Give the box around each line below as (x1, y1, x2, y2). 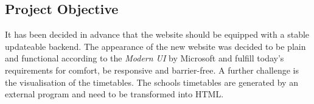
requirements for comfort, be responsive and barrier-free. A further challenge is (5, 63, 299, 76)
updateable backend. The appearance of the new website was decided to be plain (5, 40, 306, 52)
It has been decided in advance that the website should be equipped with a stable (5, 28, 310, 41)
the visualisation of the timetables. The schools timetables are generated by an (5, 75, 298, 88)
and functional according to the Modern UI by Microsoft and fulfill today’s (5, 52, 284, 64)
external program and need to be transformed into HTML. (5, 88, 224, 100)
